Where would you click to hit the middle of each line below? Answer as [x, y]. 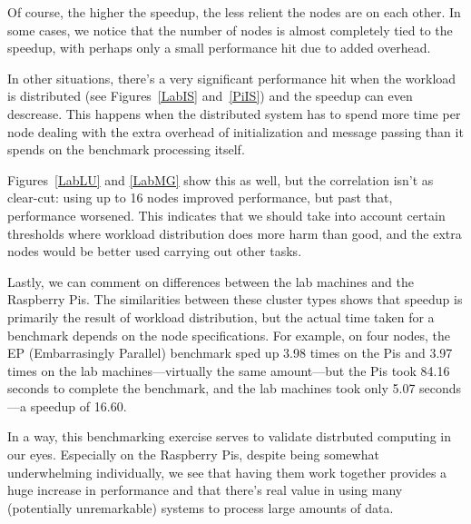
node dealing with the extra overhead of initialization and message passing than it [235, 131]
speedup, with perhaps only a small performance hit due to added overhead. [219, 48]
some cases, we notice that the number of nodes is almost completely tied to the [230, 30]
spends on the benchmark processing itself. [126, 149]
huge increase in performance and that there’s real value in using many [205, 490]
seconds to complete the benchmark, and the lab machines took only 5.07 [211, 388]
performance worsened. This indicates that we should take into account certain [226, 215]
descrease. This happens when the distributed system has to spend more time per [234, 113]
